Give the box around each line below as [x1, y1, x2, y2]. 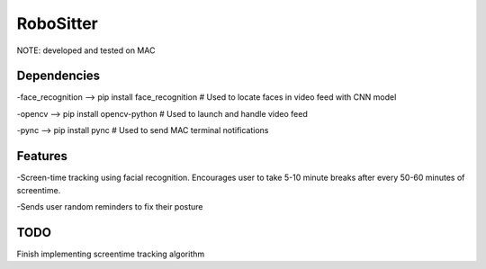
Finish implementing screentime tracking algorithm [16, 248, 205, 259]
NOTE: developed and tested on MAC [16, 45, 156, 56]
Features [16, 148, 67, 164]
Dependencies [16, 68, 101, 84]
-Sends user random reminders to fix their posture [16, 201, 203, 211]
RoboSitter [16, 13, 98, 33]
